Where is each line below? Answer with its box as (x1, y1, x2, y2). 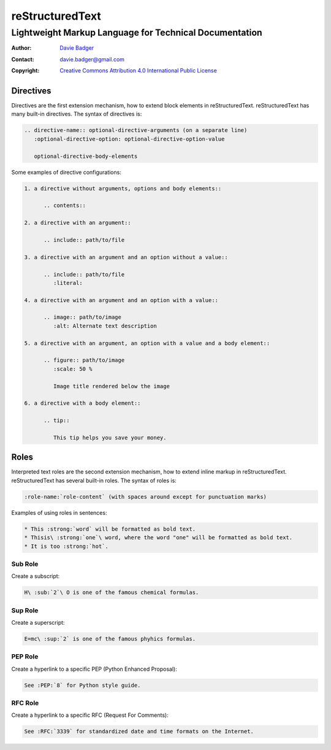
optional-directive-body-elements (34, 152, 138, 160)
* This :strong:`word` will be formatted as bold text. (24, 525, 196, 533)
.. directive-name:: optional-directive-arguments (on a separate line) (24, 127, 248, 134)
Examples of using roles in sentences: (11, 509, 107, 516)
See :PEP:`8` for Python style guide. (24, 682, 141, 689)
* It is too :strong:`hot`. (24, 542, 108, 550)
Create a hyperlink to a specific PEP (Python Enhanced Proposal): (11, 665, 177, 673)
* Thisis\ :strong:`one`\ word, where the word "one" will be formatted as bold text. (24, 534, 293, 541)
